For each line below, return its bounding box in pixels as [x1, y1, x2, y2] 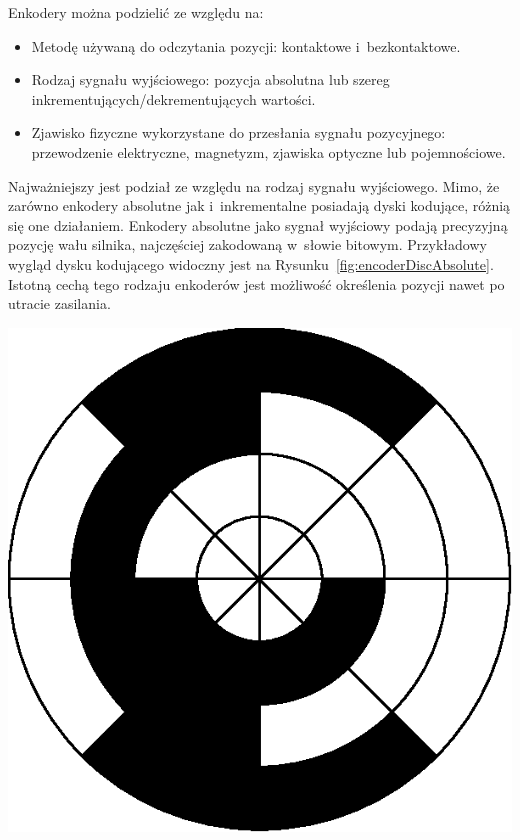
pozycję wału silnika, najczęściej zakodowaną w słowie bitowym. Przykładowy [8, 234, 487, 255]
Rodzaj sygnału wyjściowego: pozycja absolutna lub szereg [31, 69, 390, 90]
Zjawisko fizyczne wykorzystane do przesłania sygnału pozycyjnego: [31, 122, 446, 143]
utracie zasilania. [8, 293, 111, 314]
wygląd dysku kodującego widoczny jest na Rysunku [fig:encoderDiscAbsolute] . [8, 253, 494, 274]
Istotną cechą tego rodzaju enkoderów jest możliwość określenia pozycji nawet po [8, 273, 505, 294]
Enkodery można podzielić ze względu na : [8, 2, 264, 22]
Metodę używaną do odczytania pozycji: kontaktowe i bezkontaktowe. [31, 35, 461, 56]
